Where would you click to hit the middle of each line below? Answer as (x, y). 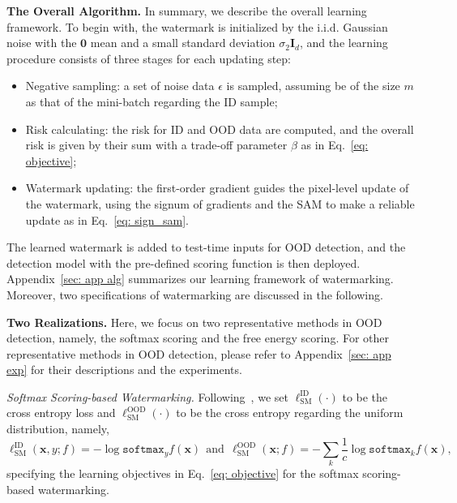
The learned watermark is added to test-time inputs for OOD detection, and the (206, 247)
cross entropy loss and (61, 413)
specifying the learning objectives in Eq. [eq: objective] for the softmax (183, 473)
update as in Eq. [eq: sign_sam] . (107, 219)
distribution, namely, (58, 429)
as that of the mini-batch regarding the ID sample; (152, 101)
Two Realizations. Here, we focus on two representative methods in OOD (194, 322)
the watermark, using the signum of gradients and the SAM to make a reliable (220, 203)
